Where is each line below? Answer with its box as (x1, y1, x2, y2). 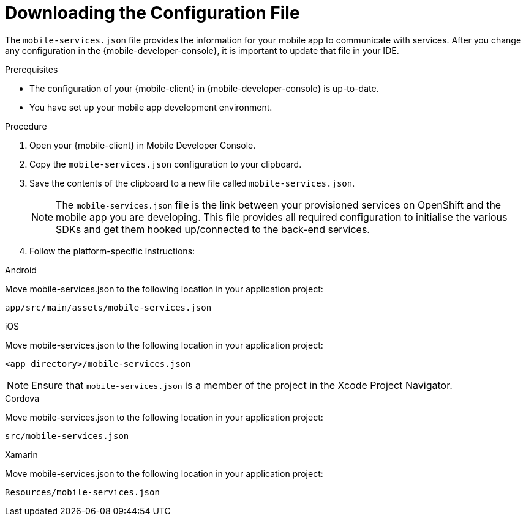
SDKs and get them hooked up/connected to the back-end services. (56, 223, 370, 235)
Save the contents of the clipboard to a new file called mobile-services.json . (29, 177, 355, 188)
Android (5, 264, 37, 275)
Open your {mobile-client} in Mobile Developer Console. (29, 139, 256, 150)
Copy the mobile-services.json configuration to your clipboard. (29, 158, 302, 169)
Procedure (5, 120, 47, 131)
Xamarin (5, 449, 38, 460)
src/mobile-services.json (5, 430, 129, 441)
